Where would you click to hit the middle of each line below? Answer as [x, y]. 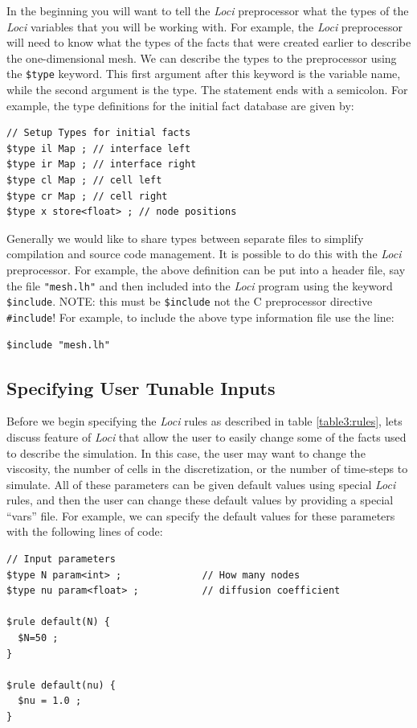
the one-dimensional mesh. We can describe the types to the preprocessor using [202, 58]
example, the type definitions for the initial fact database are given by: [180, 105]
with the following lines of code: [85, 531]
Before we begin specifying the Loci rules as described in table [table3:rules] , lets [204, 421]
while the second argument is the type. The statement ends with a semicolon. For [207, 90]
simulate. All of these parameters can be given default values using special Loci [201, 484]
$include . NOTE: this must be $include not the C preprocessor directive [190, 301]
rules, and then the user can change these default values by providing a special [200, 500]
